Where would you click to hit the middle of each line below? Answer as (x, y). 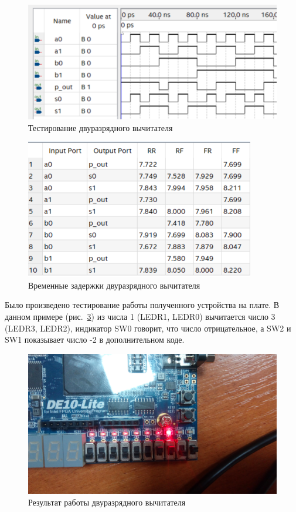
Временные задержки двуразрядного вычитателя (114, 285)
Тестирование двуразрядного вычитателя (101, 127)
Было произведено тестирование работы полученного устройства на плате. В (142, 305)
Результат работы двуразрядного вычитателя (107, 502)
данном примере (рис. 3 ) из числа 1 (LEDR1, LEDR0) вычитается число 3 (140, 316)
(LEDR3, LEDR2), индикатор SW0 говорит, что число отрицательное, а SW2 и (148, 328)
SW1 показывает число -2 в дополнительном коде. (95, 339)
